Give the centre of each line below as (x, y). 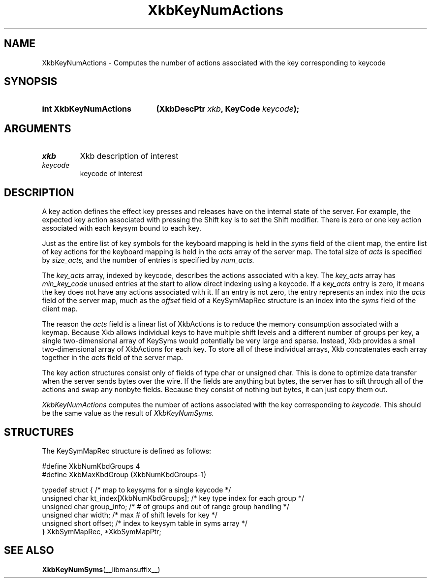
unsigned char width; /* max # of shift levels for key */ (130, 515)
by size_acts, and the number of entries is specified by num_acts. (148, 260)
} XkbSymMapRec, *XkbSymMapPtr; (102, 531)
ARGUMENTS (38, 128)
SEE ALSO (29, 551)
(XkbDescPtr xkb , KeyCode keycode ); (228, 109)
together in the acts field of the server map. (112, 358)
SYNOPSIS (31, 82)
